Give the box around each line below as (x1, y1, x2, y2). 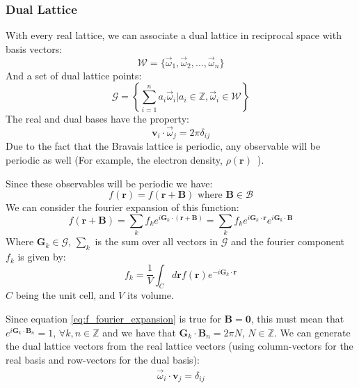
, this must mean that (250, 311, 344, 326)
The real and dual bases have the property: (6, 111, 189, 126)
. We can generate (273, 325, 351, 339)
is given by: (17, 249, 66, 264)
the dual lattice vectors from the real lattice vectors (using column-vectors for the (6, 339, 353, 353)
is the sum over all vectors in (95, 234, 218, 249)
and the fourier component (230, 234, 344, 249)
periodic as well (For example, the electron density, (6, 153, 223, 167)
